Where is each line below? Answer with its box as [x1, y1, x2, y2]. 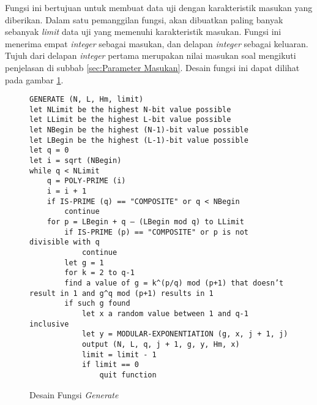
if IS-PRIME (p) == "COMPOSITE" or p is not [64, 227, 248, 237]
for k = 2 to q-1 [64, 268, 135, 278]
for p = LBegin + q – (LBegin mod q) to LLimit [47, 218, 244, 227]
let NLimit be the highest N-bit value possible [29, 105, 231, 114]
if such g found [64, 299, 130, 308]
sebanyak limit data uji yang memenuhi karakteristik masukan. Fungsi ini [5, 25, 282, 38]
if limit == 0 [81, 360, 139, 369]
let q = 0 [29, 146, 69, 155]
